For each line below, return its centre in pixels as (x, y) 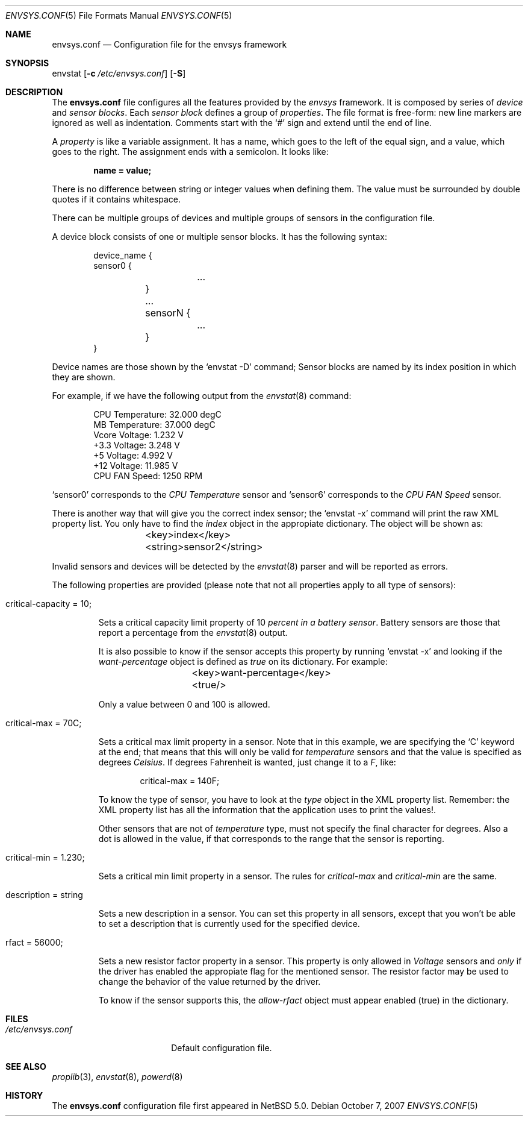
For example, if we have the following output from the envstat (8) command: (202, 396)
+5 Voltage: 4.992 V (133, 455)
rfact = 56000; (34, 942)
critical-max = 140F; (180, 781)
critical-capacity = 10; (49, 604)
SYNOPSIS (27, 63)
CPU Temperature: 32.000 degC (157, 414)
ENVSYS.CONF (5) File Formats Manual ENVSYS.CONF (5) (119, 15)
